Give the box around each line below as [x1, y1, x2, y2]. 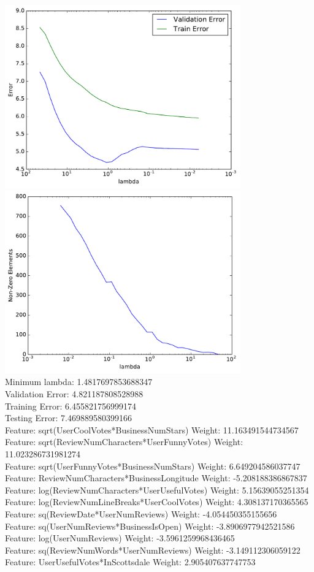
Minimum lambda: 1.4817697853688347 [5, 375, 153, 388]
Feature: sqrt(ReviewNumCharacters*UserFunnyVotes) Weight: [5, 435, 243, 448]
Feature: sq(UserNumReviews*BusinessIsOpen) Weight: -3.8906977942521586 [5, 519, 295, 532]
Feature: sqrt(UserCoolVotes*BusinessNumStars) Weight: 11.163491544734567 [5, 423, 299, 436]
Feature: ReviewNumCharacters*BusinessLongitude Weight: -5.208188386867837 [5, 471, 307, 484]
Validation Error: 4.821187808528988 [5, 387, 144, 400]
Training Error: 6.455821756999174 [5, 399, 136, 412]
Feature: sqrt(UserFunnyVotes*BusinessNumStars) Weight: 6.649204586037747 [5, 459, 301, 472]
